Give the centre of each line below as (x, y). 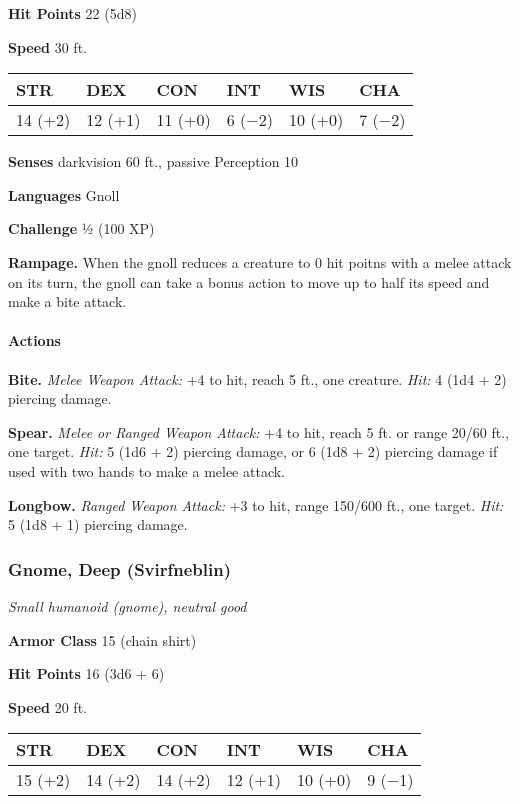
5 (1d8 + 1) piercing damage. (98, 524)
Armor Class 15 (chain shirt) (102, 639)
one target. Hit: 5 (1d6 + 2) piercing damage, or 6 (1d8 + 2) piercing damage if (253, 451)
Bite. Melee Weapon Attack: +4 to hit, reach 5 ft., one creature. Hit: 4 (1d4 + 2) (257, 378)
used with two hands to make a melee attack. (146, 470)
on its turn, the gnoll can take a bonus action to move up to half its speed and (249, 281)
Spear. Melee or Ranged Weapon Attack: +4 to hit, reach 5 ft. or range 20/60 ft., (258, 431)
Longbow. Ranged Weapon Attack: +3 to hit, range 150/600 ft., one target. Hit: (256, 504)
